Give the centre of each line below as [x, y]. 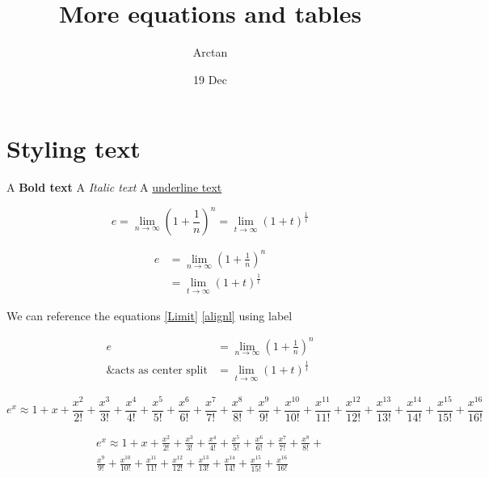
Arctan [210, 52]
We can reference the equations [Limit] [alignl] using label [150, 315]
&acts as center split [157, 371]
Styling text [74, 148]
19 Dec [210, 79]
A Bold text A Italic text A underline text [114, 187]
